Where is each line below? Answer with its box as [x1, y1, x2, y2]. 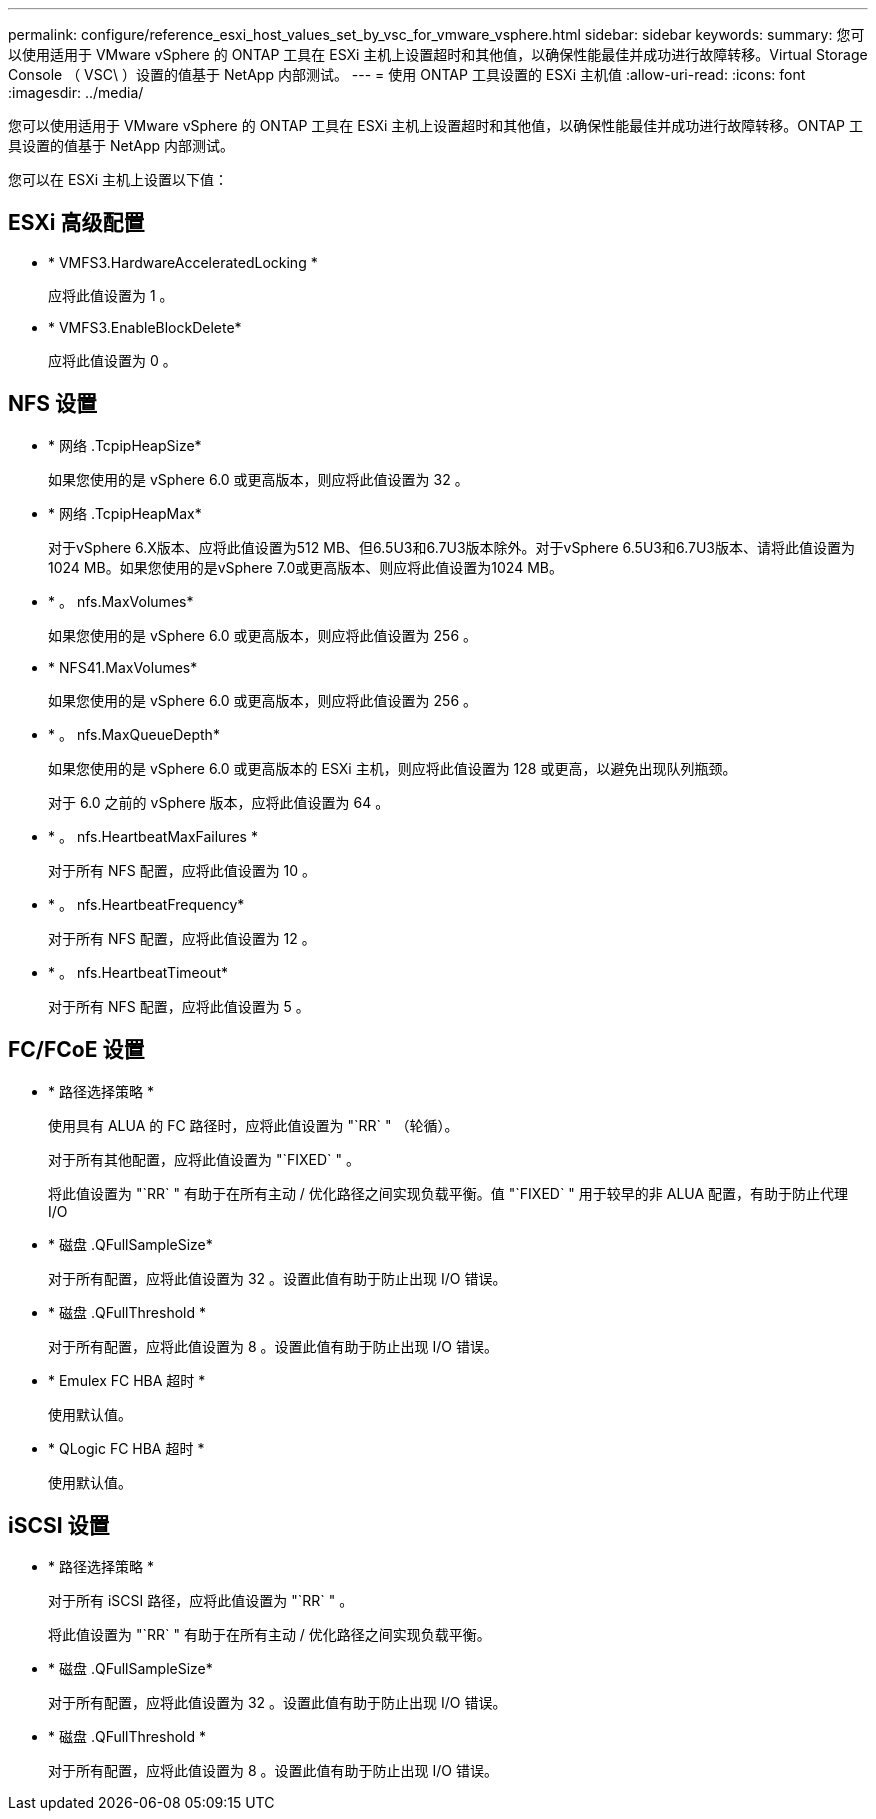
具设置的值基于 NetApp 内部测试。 [8, 137, 234, 154]
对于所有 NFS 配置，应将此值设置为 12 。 [48, 929, 316, 947]
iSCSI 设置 [8, 1512, 110, 1538]
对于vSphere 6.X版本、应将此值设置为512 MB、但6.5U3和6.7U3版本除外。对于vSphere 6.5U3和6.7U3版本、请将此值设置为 [48, 538, 855, 556]
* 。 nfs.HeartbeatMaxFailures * [48, 827, 258, 845]
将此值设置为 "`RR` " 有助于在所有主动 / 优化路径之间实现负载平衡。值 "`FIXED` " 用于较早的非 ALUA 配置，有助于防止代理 [48, 1184, 849, 1202]
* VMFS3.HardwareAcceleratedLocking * [48, 253, 318, 271]
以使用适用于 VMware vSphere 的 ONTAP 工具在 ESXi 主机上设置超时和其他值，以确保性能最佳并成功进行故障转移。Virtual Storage [8, 46, 868, 63]
